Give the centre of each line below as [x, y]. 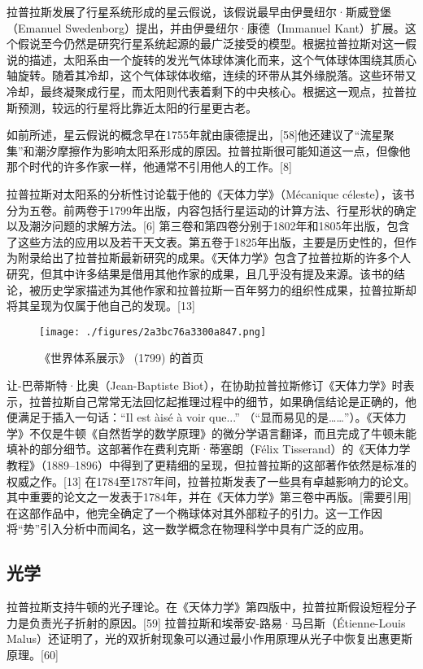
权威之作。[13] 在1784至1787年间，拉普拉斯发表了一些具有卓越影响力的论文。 [211, 481]
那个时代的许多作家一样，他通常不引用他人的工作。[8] [149, 166]
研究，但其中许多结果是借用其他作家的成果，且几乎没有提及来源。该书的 [200, 273]
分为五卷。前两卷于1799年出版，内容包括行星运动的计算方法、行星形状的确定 [211, 210]
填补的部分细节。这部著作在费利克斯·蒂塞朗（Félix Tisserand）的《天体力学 [209, 449]
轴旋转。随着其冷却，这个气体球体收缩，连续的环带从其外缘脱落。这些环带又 [211, 75]
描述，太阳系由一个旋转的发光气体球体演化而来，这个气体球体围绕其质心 [222, 59]
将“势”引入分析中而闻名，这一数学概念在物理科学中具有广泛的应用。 [189, 529]
